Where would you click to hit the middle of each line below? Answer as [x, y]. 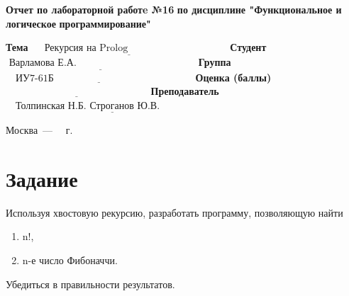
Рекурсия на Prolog [86, 49]
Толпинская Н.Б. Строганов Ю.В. [88, 106]
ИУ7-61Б [34, 78]
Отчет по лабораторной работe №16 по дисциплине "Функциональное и [174, 9]
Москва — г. [39, 130]
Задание [42, 178]
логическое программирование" [78, 23]
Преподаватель [185, 91]
